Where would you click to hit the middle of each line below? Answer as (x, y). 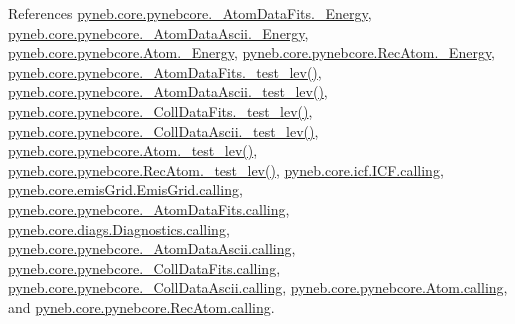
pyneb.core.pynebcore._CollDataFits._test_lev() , (160, 110)
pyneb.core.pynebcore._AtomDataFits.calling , (149, 208)
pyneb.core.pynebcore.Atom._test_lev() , (133, 150)
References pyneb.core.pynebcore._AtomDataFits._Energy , (190, 13)
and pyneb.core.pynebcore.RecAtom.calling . (141, 306)
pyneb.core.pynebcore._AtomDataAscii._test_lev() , (168, 91)
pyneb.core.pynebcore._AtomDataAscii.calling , (152, 248)
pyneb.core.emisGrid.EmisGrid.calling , (125, 189)
